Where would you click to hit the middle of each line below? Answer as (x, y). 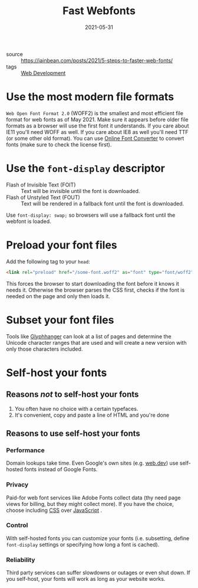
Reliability (21, 560)
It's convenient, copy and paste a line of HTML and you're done (92, 415)
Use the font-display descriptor (85, 169)
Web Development (43, 73)
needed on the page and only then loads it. (58, 296)
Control (17, 525)
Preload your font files (62, 245)
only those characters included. (44, 349)
